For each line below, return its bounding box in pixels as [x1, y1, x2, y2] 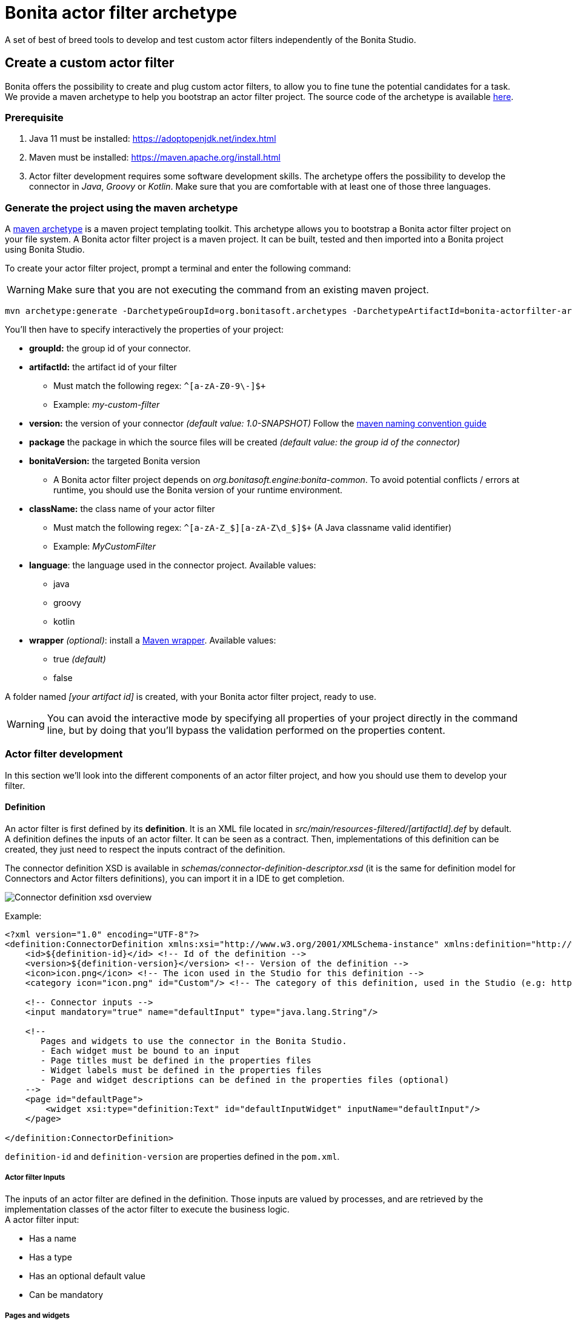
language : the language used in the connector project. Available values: [29, 560, 316, 571]
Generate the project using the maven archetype [5, 201, 238, 214]
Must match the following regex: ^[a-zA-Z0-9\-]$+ [53, 381, 266, 391]
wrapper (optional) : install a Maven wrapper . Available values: [29, 635, 276, 646]
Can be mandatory [29, 1289, 103, 1300]
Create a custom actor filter [5, 55, 175, 71]
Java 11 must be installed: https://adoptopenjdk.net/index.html [29, 133, 276, 144]
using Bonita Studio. [5, 244, 85, 255]
